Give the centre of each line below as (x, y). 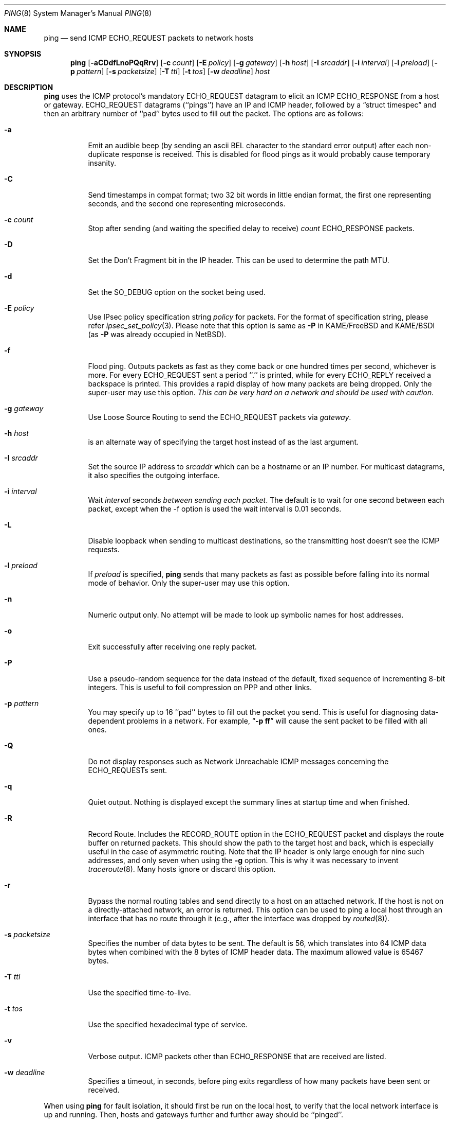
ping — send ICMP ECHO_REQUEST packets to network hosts (149, 38)
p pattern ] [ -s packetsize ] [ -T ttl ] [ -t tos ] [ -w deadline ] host (170, 71)
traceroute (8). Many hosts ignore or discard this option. (182, 869)
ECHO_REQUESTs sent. (128, 770)
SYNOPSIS (23, 54)
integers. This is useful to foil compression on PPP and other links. (200, 687)
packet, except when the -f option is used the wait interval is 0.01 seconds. (215, 509)
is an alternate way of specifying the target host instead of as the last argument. (223, 442)
